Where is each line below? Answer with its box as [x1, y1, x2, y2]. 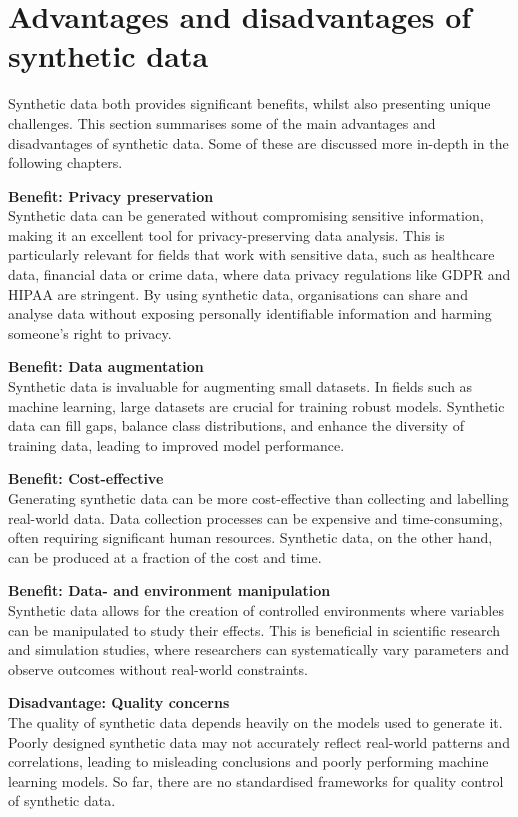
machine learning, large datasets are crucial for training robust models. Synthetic [8, 395, 505, 416]
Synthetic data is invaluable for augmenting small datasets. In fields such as [8, 376, 473, 397]
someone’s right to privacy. [8, 322, 172, 343]
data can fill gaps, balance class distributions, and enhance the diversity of [8, 415, 464, 436]
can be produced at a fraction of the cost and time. [8, 546, 322, 567]
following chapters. [8, 152, 123, 173]
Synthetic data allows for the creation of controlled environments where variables [8, 599, 504, 620]
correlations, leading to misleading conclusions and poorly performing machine [8, 751, 489, 772]
